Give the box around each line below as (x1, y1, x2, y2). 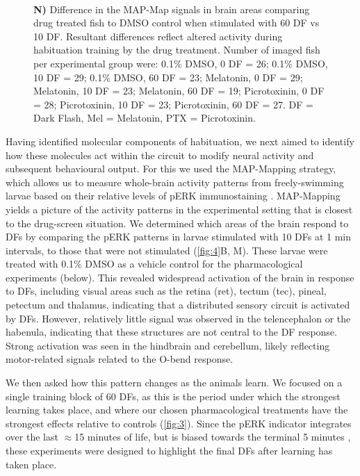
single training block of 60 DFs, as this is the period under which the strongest (6, 388, 341, 403)
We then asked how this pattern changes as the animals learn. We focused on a (6, 375, 343, 390)
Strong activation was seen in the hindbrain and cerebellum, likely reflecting (6, 338, 330, 352)
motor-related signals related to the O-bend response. (6, 352, 234, 366)
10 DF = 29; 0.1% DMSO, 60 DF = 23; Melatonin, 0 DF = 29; (33, 69, 303, 84)
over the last (6, 429, 58, 444)
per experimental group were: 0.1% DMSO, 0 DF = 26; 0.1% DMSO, (33, 56, 328, 70)
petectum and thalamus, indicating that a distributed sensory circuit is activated (6, 297, 350, 312)
